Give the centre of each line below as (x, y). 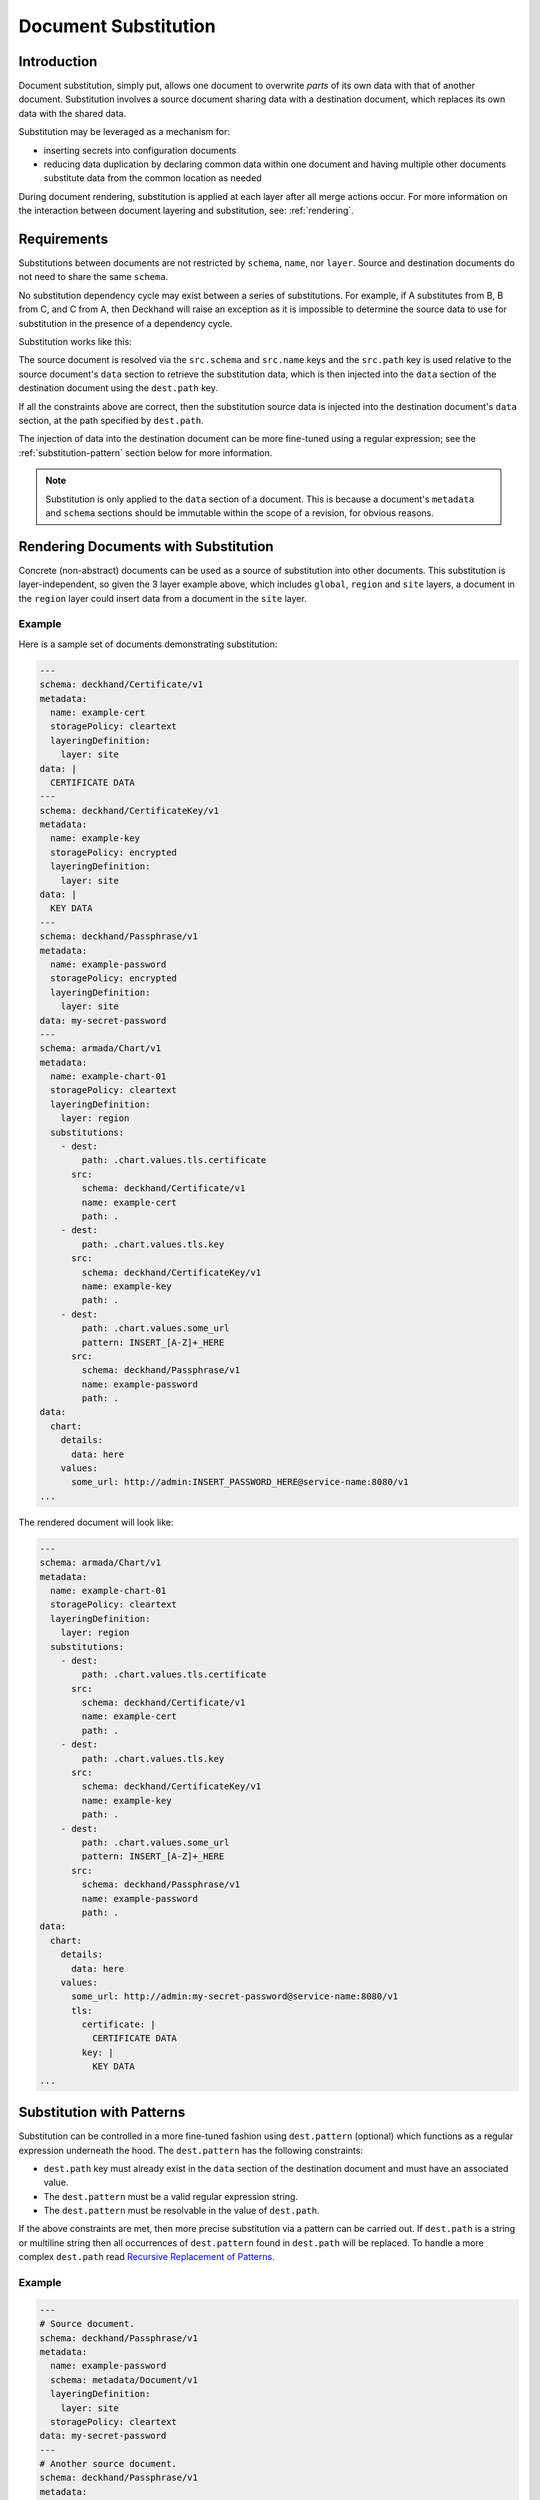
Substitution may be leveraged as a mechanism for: (124, 132)
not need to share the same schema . (93, 277)
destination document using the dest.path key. (118, 388)
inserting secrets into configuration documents (140, 150)
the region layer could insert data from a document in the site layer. (162, 598)
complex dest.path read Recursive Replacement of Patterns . (146, 2257)
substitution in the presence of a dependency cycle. (125, 323)
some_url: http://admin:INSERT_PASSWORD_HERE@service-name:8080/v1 (240, 1482)
